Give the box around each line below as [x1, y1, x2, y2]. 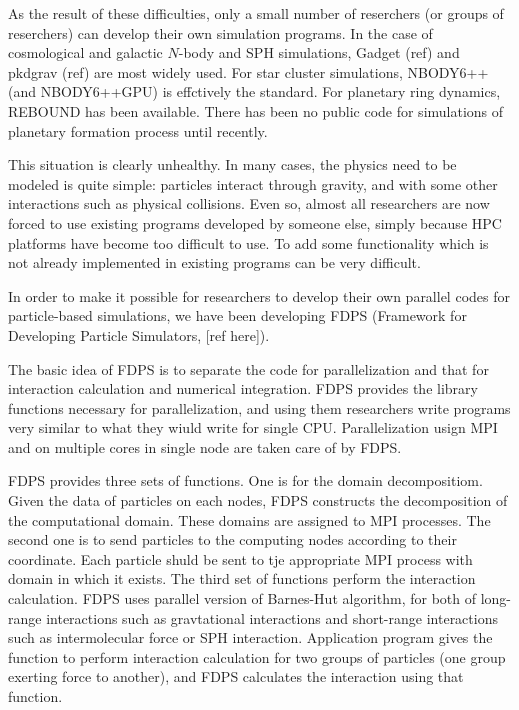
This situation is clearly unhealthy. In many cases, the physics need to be [8, 154, 457, 175]
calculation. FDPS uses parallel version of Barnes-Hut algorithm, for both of [8, 588, 476, 609]
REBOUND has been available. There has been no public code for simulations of [8, 100, 504, 121]
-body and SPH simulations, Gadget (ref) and [178, 42, 460, 63]
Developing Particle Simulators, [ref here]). [8, 324, 270, 345]
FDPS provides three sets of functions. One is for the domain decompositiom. [8, 470, 483, 491]
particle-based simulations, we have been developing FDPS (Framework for [8, 305, 467, 326]
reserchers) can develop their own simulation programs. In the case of [8, 22, 433, 43]
